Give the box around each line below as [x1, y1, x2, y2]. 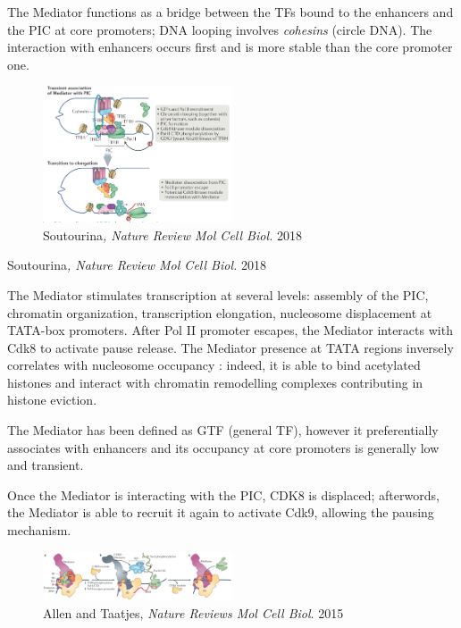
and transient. [7, 456, 84, 474]
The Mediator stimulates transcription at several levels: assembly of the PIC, [7, 285, 429, 304]
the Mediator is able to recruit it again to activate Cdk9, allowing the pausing [7, 503, 434, 522]
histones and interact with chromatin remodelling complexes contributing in [7, 373, 423, 391]
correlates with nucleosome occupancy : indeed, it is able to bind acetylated [7, 356, 421, 374]
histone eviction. [7, 390, 97, 409]
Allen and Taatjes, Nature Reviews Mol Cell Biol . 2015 [43, 603, 344, 622]
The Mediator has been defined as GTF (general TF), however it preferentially [7, 421, 439, 440]
